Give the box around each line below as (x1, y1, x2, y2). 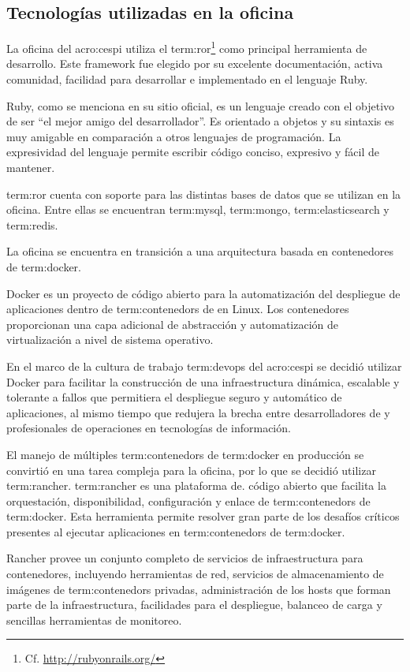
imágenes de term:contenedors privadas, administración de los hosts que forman (6, 581, 391, 597)
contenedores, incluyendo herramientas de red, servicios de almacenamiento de (6, 566, 384, 582)
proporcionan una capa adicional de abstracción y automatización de (6, 315, 339, 332)
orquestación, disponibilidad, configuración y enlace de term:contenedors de (6, 492, 371, 509)
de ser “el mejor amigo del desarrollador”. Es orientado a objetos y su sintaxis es (6, 113, 394, 129)
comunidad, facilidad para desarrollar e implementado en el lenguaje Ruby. (6, 71, 368, 88)
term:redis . (6, 216, 58, 233)
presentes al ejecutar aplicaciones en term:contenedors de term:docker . (6, 523, 345, 539)
